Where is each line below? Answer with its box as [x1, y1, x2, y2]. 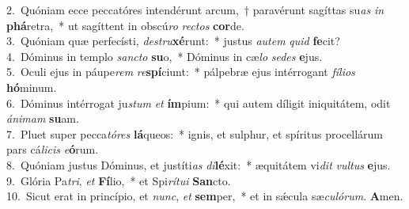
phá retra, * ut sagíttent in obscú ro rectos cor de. [6, 17, 244, 33]
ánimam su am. [6, 110, 79, 127]
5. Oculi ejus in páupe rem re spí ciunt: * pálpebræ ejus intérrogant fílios [6, 63, 355, 80]
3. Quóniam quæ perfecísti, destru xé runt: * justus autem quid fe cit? [6, 32, 340, 49]
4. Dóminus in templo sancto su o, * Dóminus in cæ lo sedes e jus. [6, 47, 323, 64]
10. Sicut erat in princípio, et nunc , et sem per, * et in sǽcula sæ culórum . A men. [6, 188, 403, 204]
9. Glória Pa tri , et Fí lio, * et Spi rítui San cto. [6, 172, 231, 188]
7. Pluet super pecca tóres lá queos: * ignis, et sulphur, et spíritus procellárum [6, 125, 383, 142]
